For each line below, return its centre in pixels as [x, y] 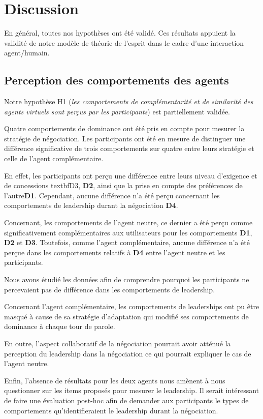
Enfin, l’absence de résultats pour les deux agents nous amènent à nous [115, 380]
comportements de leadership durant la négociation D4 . [91, 205]
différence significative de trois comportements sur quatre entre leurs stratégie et [129, 148]
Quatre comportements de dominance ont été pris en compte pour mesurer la [124, 128]
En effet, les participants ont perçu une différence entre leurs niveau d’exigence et [131, 175]
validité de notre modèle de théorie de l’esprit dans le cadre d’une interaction [124, 42]
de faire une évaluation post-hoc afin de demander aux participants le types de [126, 400]
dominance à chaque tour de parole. [60, 326]
